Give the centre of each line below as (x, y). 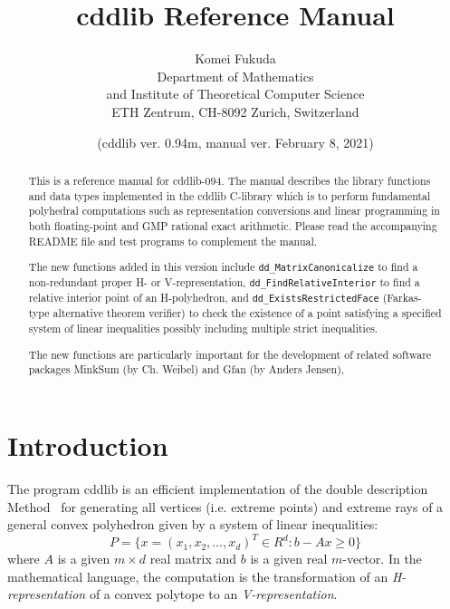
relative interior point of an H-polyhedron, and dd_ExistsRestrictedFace (204, 298)
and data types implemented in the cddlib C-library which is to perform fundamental (230, 195)
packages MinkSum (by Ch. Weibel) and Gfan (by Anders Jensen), (187, 369)
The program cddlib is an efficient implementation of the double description (218, 488)
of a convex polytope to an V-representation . (213, 594)
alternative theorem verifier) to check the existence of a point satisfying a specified (247, 313)
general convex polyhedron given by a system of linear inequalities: (193, 524)
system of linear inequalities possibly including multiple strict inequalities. (203, 329)
